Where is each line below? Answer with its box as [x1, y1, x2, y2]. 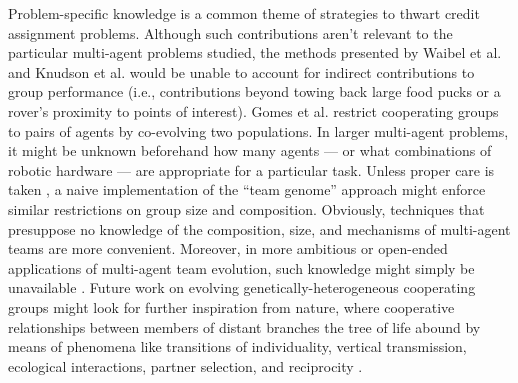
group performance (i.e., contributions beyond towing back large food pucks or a [8, 81, 501, 102]
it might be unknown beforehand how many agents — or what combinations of [8, 140, 492, 161]
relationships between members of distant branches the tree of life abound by [8, 316, 481, 337]
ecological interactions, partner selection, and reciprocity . [8, 355, 363, 376]
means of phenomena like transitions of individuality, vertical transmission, [8, 336, 467, 357]
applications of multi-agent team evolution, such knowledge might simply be [8, 257, 475, 278]
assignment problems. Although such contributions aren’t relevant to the [8, 22, 453, 43]
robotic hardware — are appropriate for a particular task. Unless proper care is [8, 159, 495, 180]
